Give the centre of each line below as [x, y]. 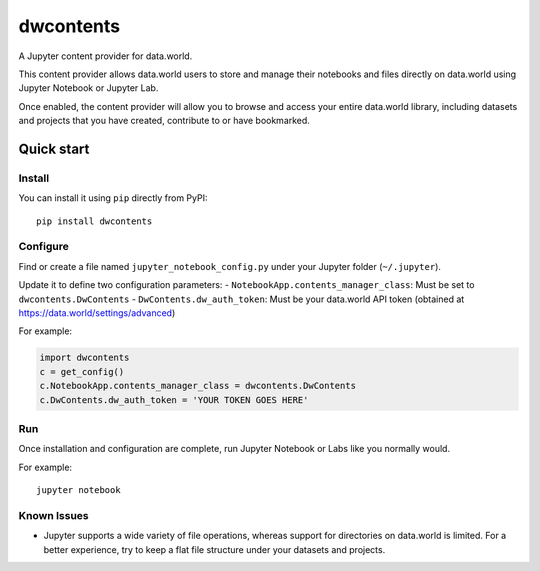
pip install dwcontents [94, 221]
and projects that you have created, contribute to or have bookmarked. [164, 121]
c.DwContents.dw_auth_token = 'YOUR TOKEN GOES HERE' [174, 399]
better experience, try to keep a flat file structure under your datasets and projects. [214, 549]
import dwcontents [84, 358]
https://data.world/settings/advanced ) [97, 312]
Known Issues [53, 515]
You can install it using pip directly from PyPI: [113, 198]
